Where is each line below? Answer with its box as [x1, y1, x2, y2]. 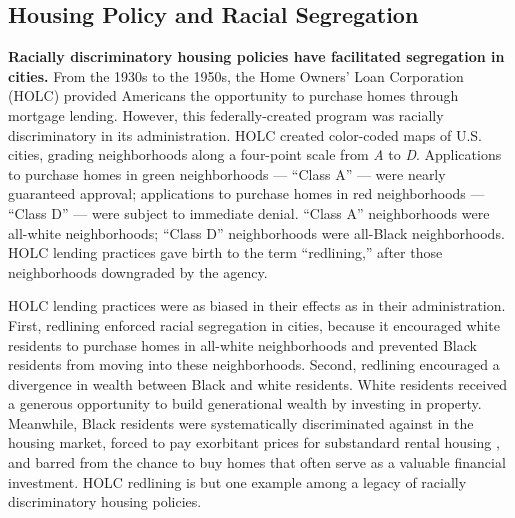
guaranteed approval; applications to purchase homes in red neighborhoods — [8, 183, 485, 204]
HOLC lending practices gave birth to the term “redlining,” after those [8, 242, 443, 263]
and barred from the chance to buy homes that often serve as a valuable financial [8, 452, 506, 473]
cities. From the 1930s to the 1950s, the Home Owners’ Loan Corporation [8, 65, 464, 86]
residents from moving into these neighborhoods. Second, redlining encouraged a [8, 354, 500, 375]
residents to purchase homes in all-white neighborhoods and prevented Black [8, 334, 477, 355]
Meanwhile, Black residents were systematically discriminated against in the [8, 412, 474, 433]
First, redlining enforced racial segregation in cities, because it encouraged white [8, 314, 500, 335]
